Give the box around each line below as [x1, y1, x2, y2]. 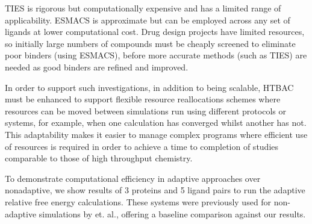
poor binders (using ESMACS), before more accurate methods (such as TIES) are [5, 49, 307, 61]
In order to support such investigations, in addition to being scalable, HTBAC [5, 81, 294, 93]
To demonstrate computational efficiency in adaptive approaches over [5, 172, 261, 184]
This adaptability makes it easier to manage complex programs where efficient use [5, 128, 308, 140]
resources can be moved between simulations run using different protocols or [5, 104, 286, 117]
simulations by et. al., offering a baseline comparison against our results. [39, 207, 306, 220]
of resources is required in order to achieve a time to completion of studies [5, 140, 279, 152]
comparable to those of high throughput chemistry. [5, 152, 193, 164]
